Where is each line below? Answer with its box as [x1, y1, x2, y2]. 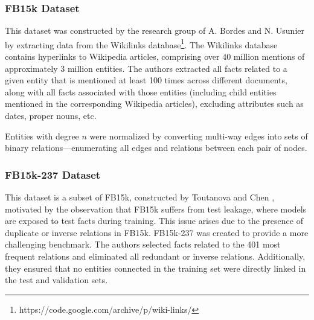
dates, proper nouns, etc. [5, 109, 97, 122]
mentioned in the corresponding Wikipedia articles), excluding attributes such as [5, 97, 304, 110]
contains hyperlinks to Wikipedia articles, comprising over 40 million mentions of [5, 50, 305, 63]
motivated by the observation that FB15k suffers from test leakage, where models [5, 202, 307, 215]
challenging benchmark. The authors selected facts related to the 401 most [5, 238, 281, 251]
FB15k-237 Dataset [5, 167, 101, 182]
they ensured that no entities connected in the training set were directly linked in [5, 261, 306, 274]
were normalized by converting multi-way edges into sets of [89, 129, 308, 142]
